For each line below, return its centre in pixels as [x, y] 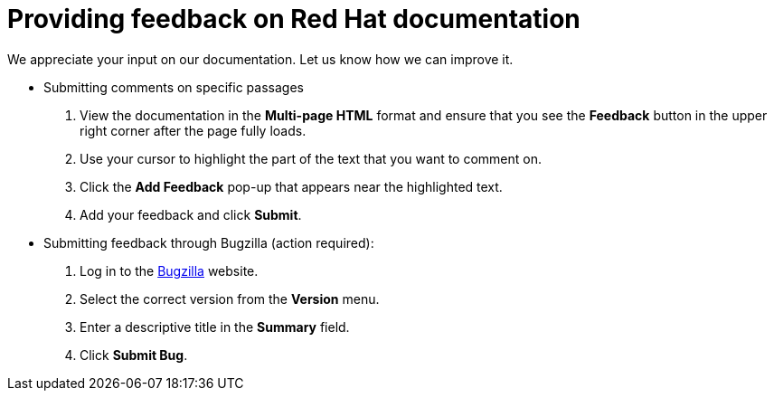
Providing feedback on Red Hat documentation [294, 19]
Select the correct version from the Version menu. [230, 298]
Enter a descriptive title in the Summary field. [215, 327]
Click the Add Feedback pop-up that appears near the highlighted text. [291, 186]
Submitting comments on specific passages [174, 87]
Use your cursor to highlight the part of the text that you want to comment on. [311, 158]
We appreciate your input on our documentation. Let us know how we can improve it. [260, 59]
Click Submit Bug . [134, 355]
